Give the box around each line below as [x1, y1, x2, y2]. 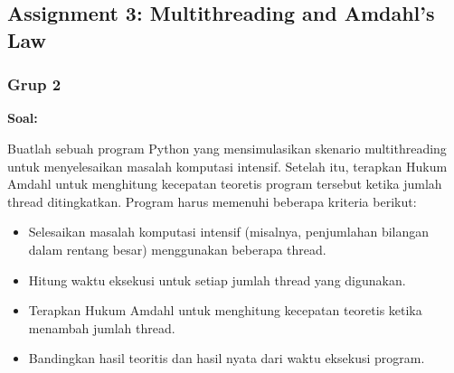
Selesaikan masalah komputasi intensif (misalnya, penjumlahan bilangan [28, 222, 430, 241]
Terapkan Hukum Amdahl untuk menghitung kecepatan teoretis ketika [28, 301, 422, 320]
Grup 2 [7, 73, 61, 96]
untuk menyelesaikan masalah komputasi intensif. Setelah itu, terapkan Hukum [7, 156, 448, 175]
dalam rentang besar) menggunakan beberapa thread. [28, 239, 326, 258]
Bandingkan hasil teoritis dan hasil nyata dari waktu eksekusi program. [28, 349, 425, 368]
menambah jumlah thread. [28, 318, 175, 337]
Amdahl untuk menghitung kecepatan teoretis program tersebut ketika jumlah [7, 174, 442, 193]
